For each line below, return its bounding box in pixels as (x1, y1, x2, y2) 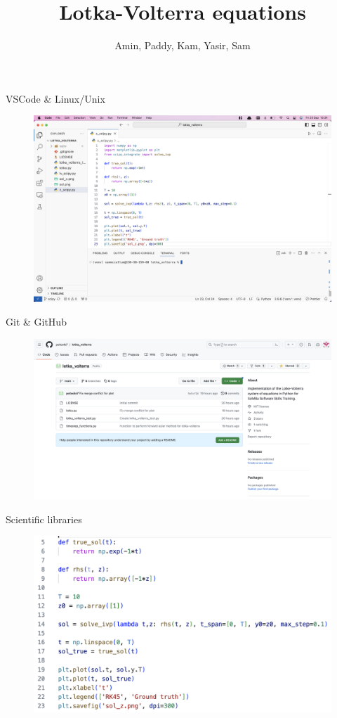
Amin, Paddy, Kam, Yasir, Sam (114, 38, 251, 53)
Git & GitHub (6, 314, 67, 328)
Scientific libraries (6, 511, 82, 526)
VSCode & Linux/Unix (6, 91, 105, 105)
